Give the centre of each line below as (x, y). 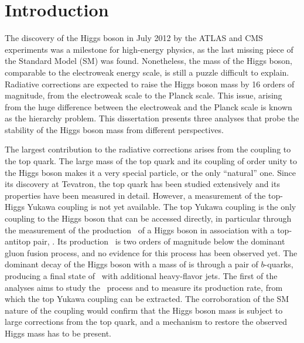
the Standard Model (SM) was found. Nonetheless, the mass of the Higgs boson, (148, 61)
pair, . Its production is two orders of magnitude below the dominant (159, 241)
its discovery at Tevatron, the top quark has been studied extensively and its (142, 184)
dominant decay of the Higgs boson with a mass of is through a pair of (131, 264)
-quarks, (279, 264)
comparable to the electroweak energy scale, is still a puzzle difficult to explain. (147, 72)
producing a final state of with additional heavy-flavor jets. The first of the (141, 276)
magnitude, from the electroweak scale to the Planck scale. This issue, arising (144, 95)
